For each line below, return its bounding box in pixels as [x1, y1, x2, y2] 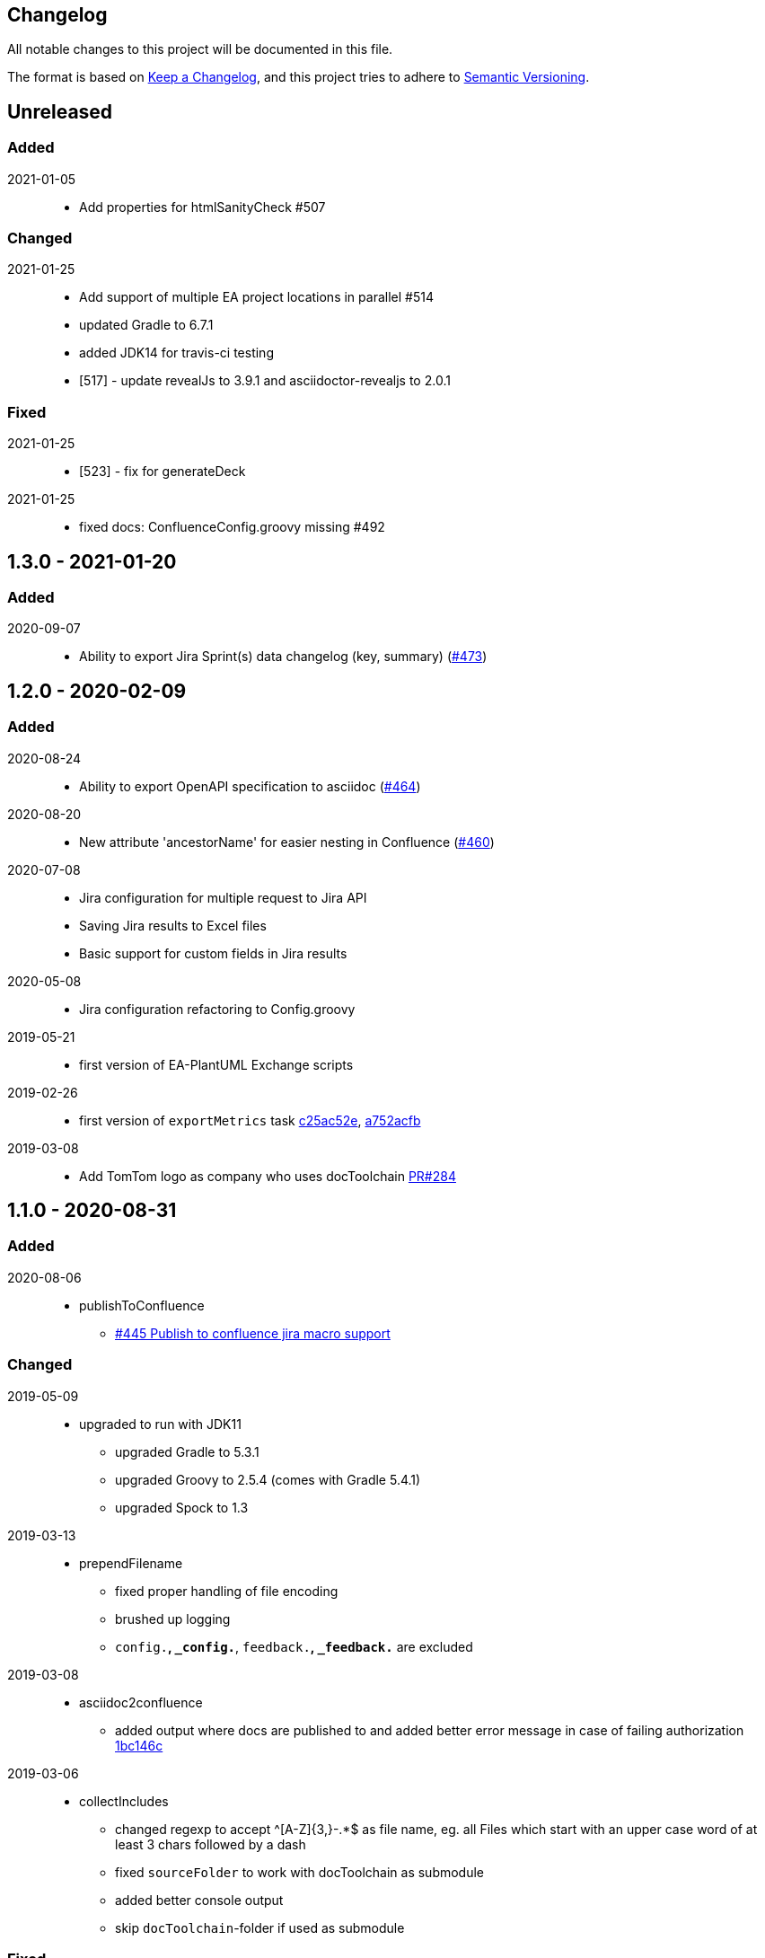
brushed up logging [115, 1610, 231, 1627]
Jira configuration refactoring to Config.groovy [79, 1001, 356, 1017]
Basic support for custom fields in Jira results [79, 945, 347, 961]
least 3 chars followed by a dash [115, 1836, 306, 1852]
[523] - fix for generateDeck [79, 463, 246, 480]
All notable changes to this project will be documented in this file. [7, 41, 393, 57]
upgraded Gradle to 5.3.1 [115, 1443, 259, 1460]
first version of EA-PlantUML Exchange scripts [79, 1056, 354, 1072]
